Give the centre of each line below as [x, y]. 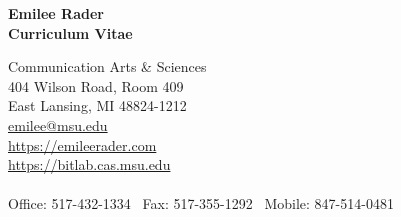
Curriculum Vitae [70, 32]
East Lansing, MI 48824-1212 [97, 105]
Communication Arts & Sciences [107, 66]
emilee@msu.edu [58, 124]
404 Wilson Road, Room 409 [96, 85]
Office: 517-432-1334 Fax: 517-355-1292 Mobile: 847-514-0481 [201, 203]
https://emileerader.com [82, 144]
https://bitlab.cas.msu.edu [89, 164]
